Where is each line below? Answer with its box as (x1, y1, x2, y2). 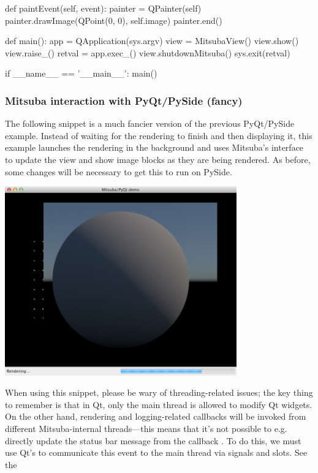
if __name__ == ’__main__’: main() (5, 67, 157, 80)
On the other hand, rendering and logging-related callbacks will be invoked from (5, 410, 306, 423)
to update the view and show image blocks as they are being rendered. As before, (5, 153, 311, 165)
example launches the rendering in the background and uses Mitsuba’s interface (5, 141, 304, 154)
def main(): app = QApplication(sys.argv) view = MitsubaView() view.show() (5, 34, 299, 47)
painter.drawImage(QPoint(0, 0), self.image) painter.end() (5, 13, 222, 26)
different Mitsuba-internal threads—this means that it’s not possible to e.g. (5, 422, 287, 435)
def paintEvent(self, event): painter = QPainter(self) (5, 2, 202, 14)
